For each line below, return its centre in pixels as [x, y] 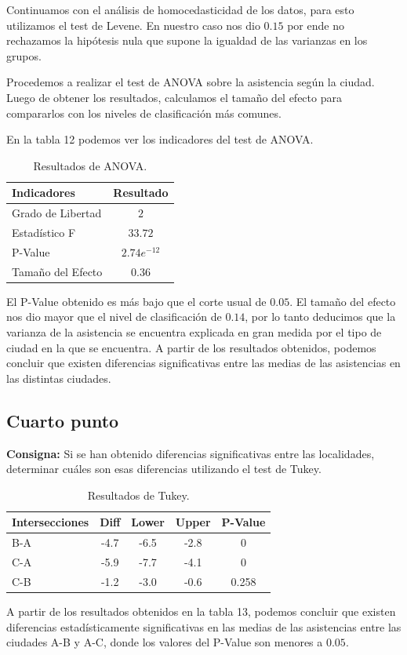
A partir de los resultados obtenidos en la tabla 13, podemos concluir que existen [201, 611]
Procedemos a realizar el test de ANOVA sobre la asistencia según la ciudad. [191, 82]
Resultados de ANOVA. [90, 165]
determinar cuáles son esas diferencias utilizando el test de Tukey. [164, 469]
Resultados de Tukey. [138, 495]
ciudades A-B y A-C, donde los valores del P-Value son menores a [165, 642]
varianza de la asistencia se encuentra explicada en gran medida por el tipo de [194, 332]
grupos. [24, 55]
